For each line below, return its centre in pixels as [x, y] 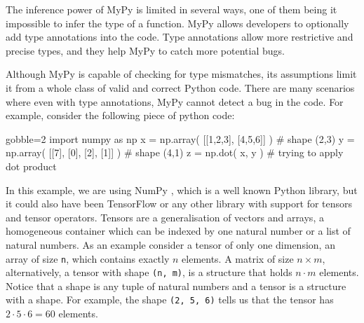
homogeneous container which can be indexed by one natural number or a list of [178, 231]
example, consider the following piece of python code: [120, 115]
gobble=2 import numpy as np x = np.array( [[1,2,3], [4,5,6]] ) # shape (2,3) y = [180, 138]
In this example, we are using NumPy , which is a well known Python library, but [182, 190]
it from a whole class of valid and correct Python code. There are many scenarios [180, 87]
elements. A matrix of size [238, 258]
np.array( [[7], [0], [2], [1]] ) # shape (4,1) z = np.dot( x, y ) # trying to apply [175, 152]
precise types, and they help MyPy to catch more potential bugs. [145, 50]
